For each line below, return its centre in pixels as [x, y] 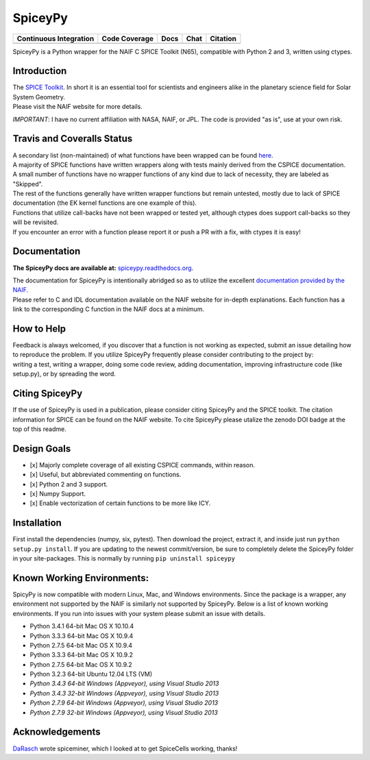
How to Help [39, 329]
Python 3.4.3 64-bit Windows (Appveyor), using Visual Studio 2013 [124, 684]
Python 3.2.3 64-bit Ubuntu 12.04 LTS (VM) [91, 674]
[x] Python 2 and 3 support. [69, 484]
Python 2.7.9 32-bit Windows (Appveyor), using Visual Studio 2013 [124, 712]
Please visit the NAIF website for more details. [78, 107]
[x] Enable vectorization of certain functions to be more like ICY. [120, 503]
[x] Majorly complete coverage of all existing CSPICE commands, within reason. [143, 465]
